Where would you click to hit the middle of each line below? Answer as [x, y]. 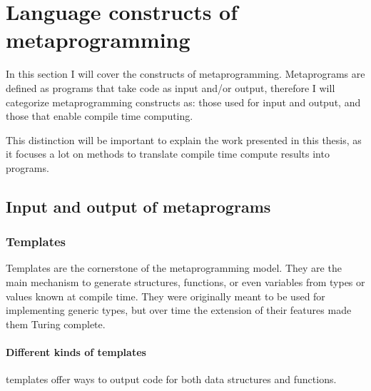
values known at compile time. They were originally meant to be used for [166, 296]
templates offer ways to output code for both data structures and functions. [171, 379]
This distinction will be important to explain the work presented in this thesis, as [184, 139]
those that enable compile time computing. [100, 116]
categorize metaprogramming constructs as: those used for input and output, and [183, 102]
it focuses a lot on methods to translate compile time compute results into [168, 154]
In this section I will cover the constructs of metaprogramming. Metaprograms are [185, 74]
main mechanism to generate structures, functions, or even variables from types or [185, 282]
